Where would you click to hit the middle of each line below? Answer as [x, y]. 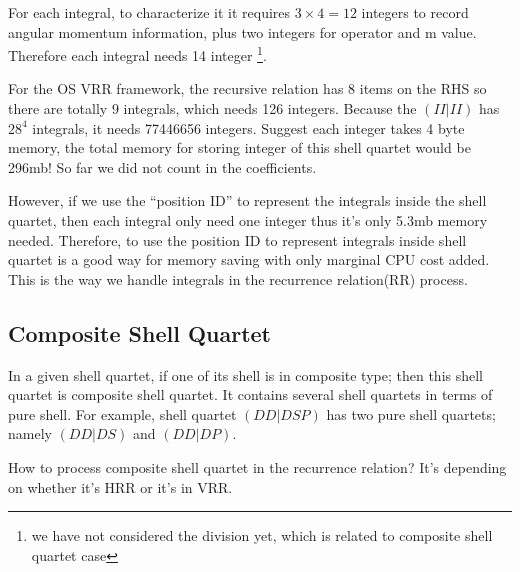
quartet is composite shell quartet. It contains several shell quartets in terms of [250, 394]
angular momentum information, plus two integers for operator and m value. [242, 31]
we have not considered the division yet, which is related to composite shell [262, 535]
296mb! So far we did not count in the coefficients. [162, 166]
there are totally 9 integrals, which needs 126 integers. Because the [212, 108]
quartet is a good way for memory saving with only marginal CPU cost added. [249, 259]
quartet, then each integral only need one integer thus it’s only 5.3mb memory [248, 220]
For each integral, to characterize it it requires [149, 12]
